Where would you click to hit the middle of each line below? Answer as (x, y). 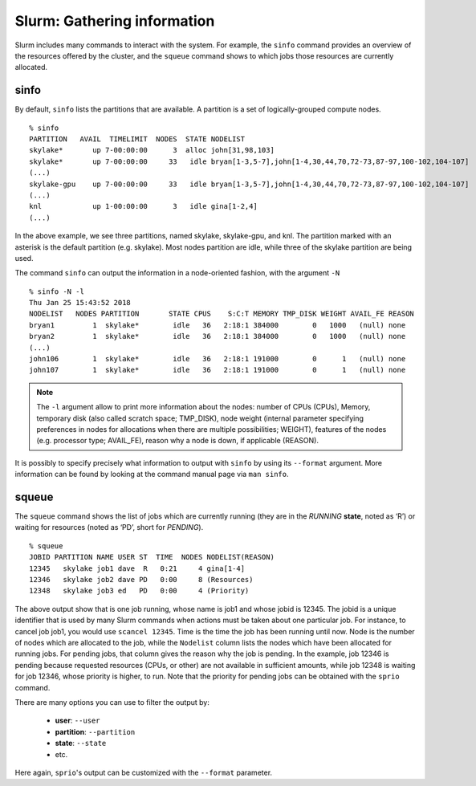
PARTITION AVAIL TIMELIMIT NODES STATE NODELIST (137, 139)
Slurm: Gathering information (115, 21)
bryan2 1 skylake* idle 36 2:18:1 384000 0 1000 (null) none (218, 336)
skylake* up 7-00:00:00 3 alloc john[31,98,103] (152, 150)
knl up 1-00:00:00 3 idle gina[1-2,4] (144, 206)
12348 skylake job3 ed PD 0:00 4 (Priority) (139, 591)
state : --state (81, 743)
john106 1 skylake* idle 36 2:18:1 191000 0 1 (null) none (218, 359)
